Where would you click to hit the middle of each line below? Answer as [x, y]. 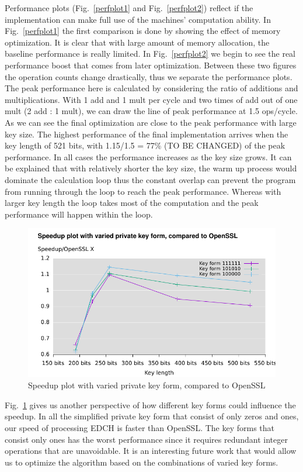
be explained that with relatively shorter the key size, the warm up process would [151, 168]
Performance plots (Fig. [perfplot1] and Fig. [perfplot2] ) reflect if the [129, 8]
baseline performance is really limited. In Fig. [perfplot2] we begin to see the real [150, 54]
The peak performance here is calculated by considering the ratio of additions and [151, 88]
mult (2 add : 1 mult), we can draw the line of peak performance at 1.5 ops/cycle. [151, 111]
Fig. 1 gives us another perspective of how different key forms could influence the [150, 404]
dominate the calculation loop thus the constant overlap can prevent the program [150, 179]
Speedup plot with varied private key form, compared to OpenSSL [147, 385]
